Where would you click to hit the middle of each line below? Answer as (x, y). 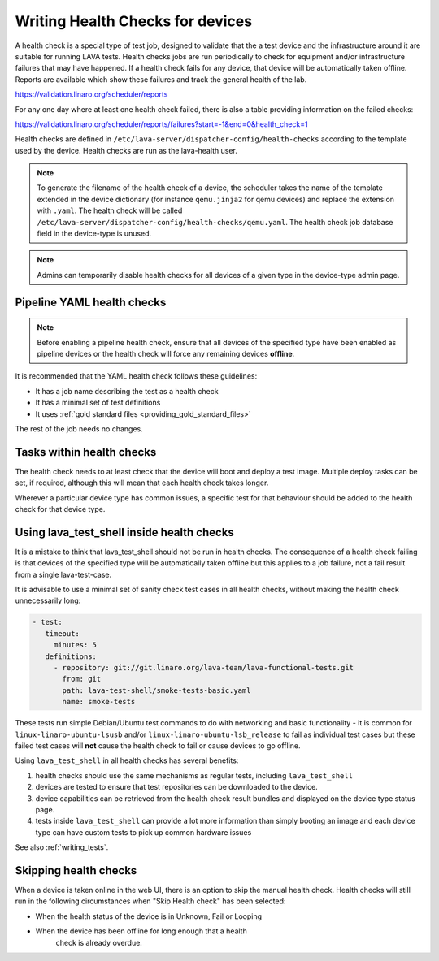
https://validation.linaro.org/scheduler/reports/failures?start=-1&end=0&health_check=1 (161, 124)
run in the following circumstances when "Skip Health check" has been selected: (150, 901)
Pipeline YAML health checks (91, 302)
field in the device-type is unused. (94, 234)
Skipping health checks (76, 870)
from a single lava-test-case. (63, 574)
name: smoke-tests (99, 702)
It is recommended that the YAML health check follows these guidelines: (136, 376)
